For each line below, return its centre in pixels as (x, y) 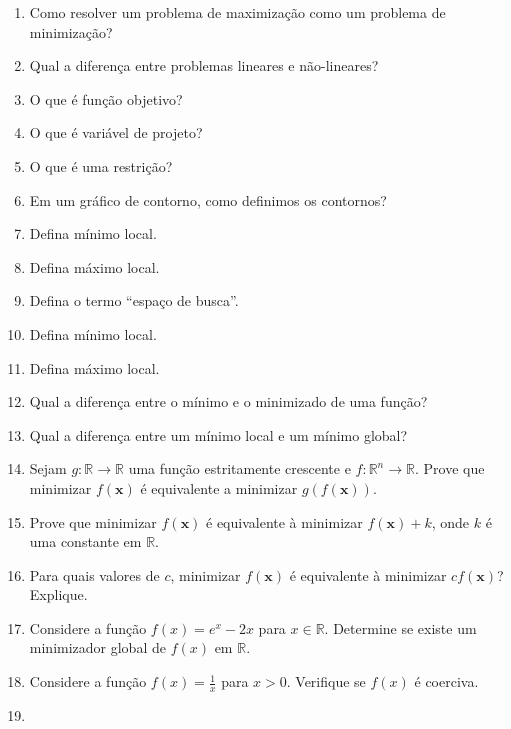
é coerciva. (446, 681)
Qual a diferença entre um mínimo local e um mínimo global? (218, 434)
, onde (450, 521)
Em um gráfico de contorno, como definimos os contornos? (208, 199)
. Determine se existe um (400, 627)
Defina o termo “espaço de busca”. (134, 300)
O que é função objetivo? (106, 98)
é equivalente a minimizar (219, 487)
